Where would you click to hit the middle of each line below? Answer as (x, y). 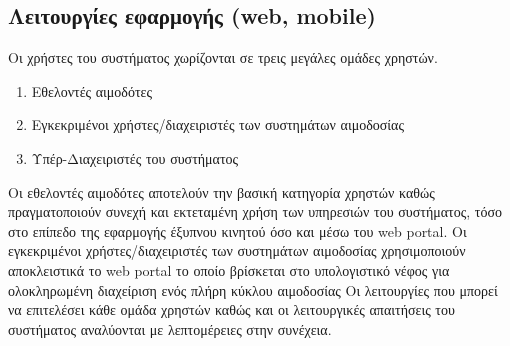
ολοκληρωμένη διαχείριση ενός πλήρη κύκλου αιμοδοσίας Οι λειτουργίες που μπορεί (253, 289)
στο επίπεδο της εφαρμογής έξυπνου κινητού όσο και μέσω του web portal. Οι (237, 230)
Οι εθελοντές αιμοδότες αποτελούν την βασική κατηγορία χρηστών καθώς (221, 191)
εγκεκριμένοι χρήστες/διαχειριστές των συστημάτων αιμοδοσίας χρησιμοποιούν (237, 250)
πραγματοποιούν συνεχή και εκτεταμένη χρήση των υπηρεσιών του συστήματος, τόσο (255, 211)
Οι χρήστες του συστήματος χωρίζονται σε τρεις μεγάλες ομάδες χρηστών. (223, 57)
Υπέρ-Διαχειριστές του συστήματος (135, 157)
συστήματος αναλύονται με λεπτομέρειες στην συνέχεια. (170, 328)
